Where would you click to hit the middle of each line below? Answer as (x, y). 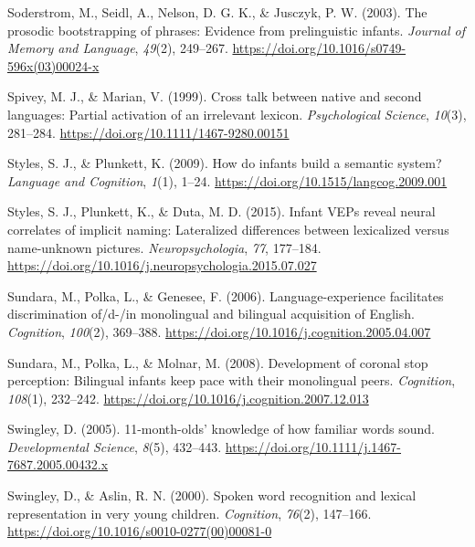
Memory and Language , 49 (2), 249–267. (118, 48)
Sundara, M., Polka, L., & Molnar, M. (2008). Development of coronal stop (218, 362)
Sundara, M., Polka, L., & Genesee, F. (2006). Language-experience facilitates (226, 295)
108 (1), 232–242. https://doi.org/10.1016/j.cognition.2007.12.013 (188, 398)
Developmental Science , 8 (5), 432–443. (115, 446)
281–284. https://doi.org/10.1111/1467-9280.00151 (148, 132)
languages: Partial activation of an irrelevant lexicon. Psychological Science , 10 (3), (237, 114)
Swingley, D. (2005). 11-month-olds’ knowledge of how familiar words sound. (221, 429)
